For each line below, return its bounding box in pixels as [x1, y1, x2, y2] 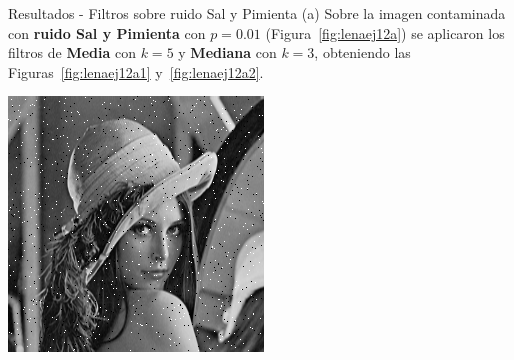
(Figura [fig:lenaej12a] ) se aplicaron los [265, 22, 505, 43]
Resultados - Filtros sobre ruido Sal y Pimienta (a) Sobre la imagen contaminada [8, 3, 506, 23]
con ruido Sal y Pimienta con [8, 22, 206, 43]
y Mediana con [178, 42, 277, 63]
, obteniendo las [314, 42, 411, 63]
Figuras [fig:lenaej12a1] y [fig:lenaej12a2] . [8, 61, 264, 82]
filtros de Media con [8, 42, 137, 63]
